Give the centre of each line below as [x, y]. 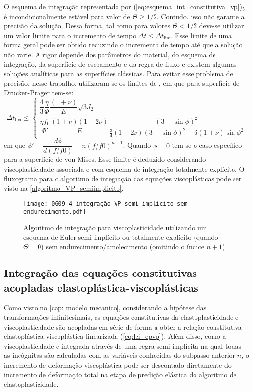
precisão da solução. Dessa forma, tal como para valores [87, 26]
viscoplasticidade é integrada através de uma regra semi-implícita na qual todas [123, 345]
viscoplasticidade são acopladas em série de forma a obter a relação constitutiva [123, 326]
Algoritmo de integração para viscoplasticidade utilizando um [115, 227]
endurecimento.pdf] [55, 212]
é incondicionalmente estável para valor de [67, 16]
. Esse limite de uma [201, 35]
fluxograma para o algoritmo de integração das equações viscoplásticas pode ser [123, 178]
